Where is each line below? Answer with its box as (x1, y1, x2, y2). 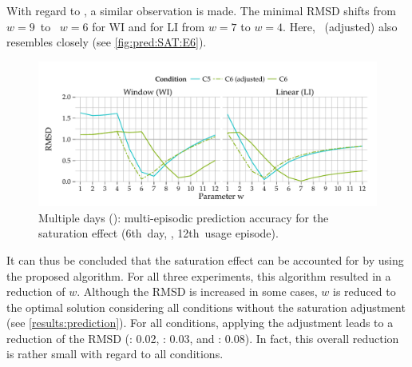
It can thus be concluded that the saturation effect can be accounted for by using (6, 251, 404, 268)
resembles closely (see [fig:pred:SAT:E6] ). (6, 34, 207, 50)
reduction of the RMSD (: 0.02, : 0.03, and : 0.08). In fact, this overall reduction (6, 329, 399, 346)
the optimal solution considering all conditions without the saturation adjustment (6, 298, 406, 315)
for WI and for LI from (92, 18, 205, 34)
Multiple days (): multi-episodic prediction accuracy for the (38, 209, 329, 225)
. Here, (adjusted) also (283, 18, 398, 34)
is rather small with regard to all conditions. (6, 345, 224, 362)
